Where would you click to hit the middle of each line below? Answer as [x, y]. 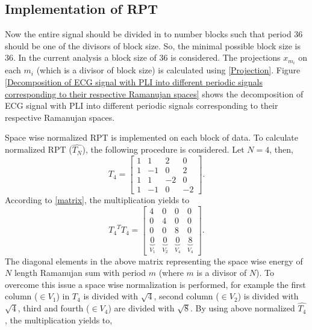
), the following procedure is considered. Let [163, 149]
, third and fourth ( [54, 308]
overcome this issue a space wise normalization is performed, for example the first [155, 284]
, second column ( [186, 296]
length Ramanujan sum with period [80, 273]
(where [171, 273]
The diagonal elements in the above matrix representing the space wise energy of [154, 261]
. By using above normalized [243, 308]
